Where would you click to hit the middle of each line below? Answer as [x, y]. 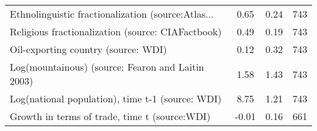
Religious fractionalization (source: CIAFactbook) [116, 31]
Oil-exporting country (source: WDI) [88, 49]
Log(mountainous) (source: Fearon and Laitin [107, 67]
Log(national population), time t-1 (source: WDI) [116, 98]
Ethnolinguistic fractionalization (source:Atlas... [112, 14]
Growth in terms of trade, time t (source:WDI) [110, 116]
